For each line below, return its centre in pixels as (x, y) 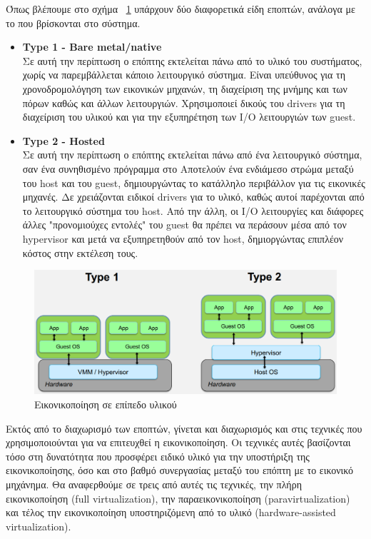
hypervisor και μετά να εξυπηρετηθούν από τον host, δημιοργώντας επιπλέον (183, 238)
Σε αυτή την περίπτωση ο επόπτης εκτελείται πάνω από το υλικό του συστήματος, (192, 60)
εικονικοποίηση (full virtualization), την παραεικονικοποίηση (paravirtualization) (178, 498)
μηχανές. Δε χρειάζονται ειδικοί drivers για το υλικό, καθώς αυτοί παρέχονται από (193, 197)
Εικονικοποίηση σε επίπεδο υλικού (106, 404)
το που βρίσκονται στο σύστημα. (73, 22)
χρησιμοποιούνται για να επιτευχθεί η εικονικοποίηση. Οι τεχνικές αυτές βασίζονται (178, 442)
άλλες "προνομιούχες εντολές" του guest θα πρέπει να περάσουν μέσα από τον (184, 225)
